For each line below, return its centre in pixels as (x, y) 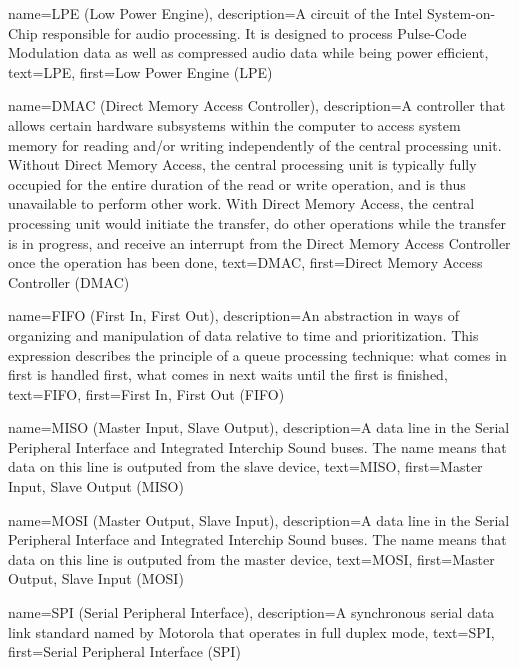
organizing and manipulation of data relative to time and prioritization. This (243, 334)
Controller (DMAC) (69, 281)
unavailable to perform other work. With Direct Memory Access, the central (241, 203)
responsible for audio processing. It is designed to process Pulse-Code (254, 32)
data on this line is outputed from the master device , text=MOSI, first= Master (251, 558)
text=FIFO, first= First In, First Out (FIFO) (146, 393)
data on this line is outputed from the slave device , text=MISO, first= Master (245, 466)
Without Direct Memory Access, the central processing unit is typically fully (242, 164)
